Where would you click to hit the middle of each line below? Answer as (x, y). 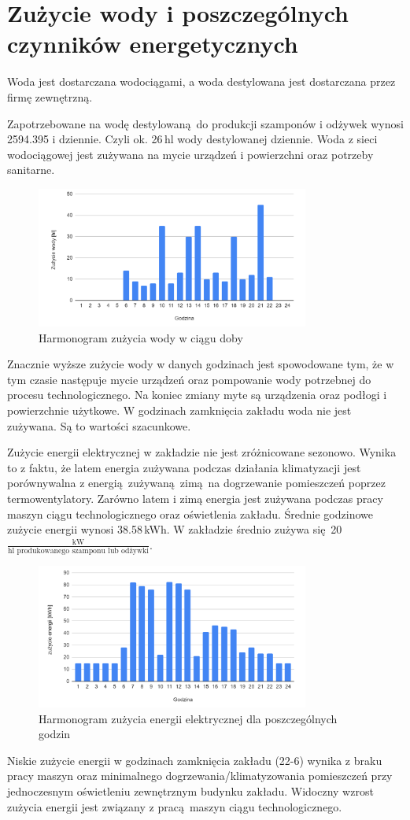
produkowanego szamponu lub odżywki (83, 551)
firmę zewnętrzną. (50, 96)
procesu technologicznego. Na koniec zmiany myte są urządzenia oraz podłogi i (197, 395)
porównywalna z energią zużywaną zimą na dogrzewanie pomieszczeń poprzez (196, 483)
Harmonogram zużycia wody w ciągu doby (141, 337)
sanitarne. (31, 170)
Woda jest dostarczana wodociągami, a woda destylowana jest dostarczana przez (201, 81)
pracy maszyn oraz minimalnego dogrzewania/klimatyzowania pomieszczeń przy (200, 776)
